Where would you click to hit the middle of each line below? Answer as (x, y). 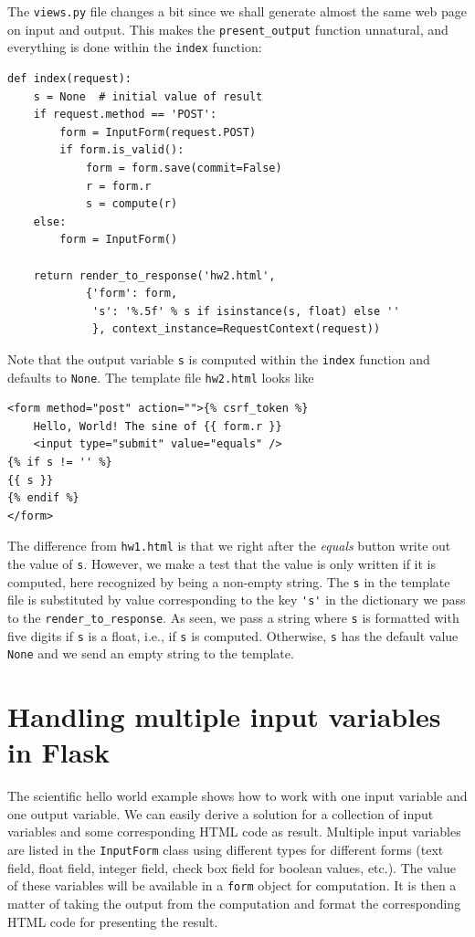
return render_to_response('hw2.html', (154, 275)
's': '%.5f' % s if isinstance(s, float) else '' (246, 311)
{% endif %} (43, 498)
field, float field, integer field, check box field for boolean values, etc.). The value (232, 867)
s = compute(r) (132, 204)
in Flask (59, 752)
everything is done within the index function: (135, 47)
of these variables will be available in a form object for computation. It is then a (232, 885)
